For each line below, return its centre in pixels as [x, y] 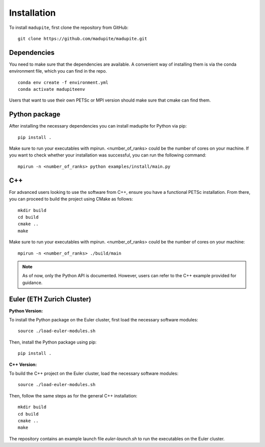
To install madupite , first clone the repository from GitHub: [69, 27]
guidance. [32, 283]
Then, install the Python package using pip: [53, 342]
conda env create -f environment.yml [63, 82]
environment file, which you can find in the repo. [58, 71]
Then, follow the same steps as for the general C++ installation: [73, 395]
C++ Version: [23, 364]
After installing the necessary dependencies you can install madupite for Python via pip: [98, 126]
